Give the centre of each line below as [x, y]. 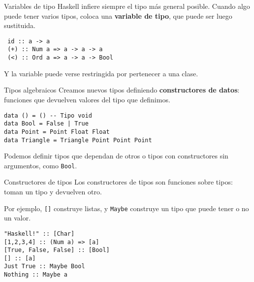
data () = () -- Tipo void [48, 115]
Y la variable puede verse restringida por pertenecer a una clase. [101, 73]
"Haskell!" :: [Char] [39, 234]
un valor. [17, 218]
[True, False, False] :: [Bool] [57, 250]
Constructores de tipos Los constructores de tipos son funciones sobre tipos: [118, 182]
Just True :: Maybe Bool [45, 266]
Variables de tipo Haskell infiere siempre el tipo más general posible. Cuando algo [127, 6]
